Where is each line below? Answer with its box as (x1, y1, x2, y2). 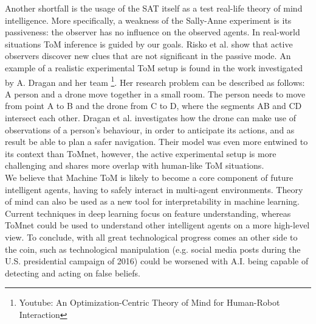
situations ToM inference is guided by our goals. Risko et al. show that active (5, 37, 293, 50)
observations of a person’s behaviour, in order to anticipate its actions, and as (5, 123, 295, 136)
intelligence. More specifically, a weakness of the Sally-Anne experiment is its (5, 13, 292, 26)
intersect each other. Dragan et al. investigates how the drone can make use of (5, 111, 296, 124)
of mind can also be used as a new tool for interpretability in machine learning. (5, 195, 300, 208)
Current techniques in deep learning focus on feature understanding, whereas (5, 206, 291, 219)
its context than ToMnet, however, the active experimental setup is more (5, 147, 276, 160)
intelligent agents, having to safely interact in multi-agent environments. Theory (5, 183, 303, 195)
